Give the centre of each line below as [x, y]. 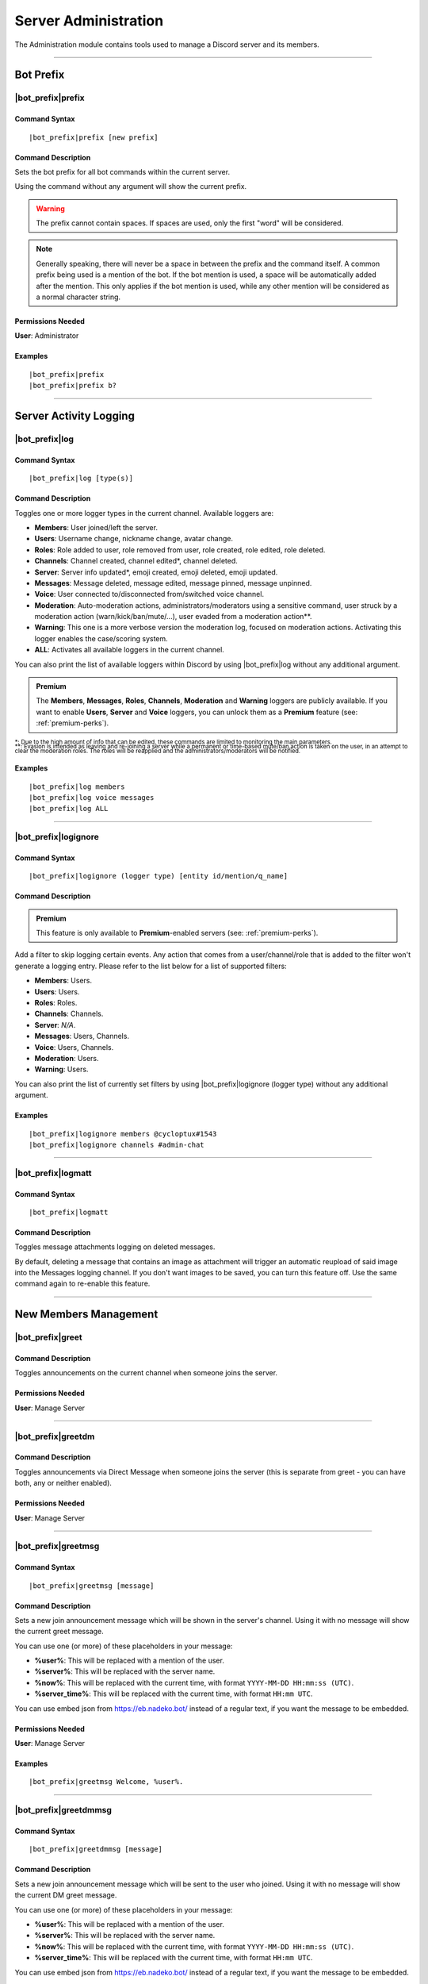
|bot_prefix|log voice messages [92, 797]
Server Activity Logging [75, 416]
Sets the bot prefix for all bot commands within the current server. [122, 171]
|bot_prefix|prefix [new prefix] [94, 137]
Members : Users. [63, 981]
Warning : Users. [61, 1069]
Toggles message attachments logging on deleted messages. [115, 1247]
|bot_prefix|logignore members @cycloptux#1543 [123, 1134]
